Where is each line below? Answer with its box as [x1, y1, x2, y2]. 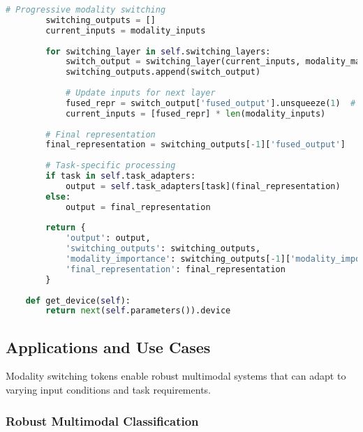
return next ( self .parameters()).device [45, 306, 231, 316]
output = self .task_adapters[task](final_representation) [65, 181, 341, 191]
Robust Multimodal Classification [6, 412, 199, 429]
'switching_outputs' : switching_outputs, [65, 244, 261, 254]
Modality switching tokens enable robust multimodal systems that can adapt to [6, 368, 346, 383]
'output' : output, [65, 233, 151, 244]
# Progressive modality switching [6, 5, 166, 15]
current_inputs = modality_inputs [45, 25, 206, 36]
